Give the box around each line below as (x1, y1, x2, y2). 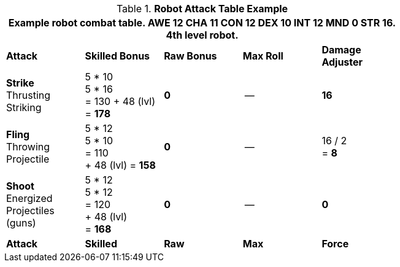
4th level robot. (166, 29, 239, 41)
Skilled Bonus (85, 50, 150, 62)
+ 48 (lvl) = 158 (85, 159, 156, 171)
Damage (321, 44, 361, 56)
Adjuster (321, 56, 363, 68)
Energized (6, 192, 53, 204)
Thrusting (6, 89, 51, 101)
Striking (6, 101, 42, 114)
